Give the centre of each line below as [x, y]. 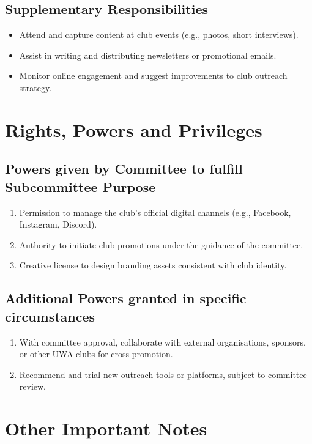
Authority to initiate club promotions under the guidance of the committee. [161, 244]
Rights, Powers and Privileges [134, 129]
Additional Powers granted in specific [126, 298]
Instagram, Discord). [58, 224]
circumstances [50, 316]
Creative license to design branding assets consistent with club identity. [153, 265]
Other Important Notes [106, 428]
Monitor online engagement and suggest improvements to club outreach [153, 76]
